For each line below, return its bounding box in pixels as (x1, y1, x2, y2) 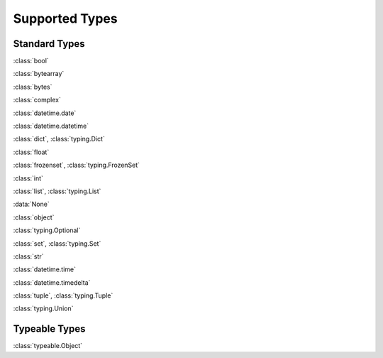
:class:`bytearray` (13, 70, 65, 78)
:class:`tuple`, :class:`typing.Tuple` (13, 291, 113, 300)
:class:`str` (13, 252, 44, 261)
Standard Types (13, 38, 85, 50)
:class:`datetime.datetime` (13, 121, 89, 131)
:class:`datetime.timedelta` (13, 278, 91, 287)
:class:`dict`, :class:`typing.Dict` (13, 135, 106, 143)
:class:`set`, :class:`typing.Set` (13, 239, 101, 248)
